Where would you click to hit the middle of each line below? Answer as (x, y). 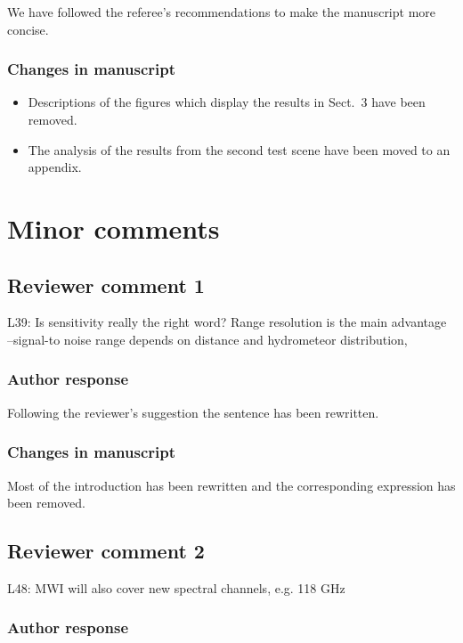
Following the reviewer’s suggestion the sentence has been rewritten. (193, 412)
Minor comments (114, 228)
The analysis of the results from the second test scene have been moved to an (239, 149)
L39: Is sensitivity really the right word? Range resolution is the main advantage (227, 322)
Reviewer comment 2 (106, 551)
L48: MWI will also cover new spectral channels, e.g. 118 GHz (176, 587)
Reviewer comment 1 (106, 285)
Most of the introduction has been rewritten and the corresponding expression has (231, 485)
